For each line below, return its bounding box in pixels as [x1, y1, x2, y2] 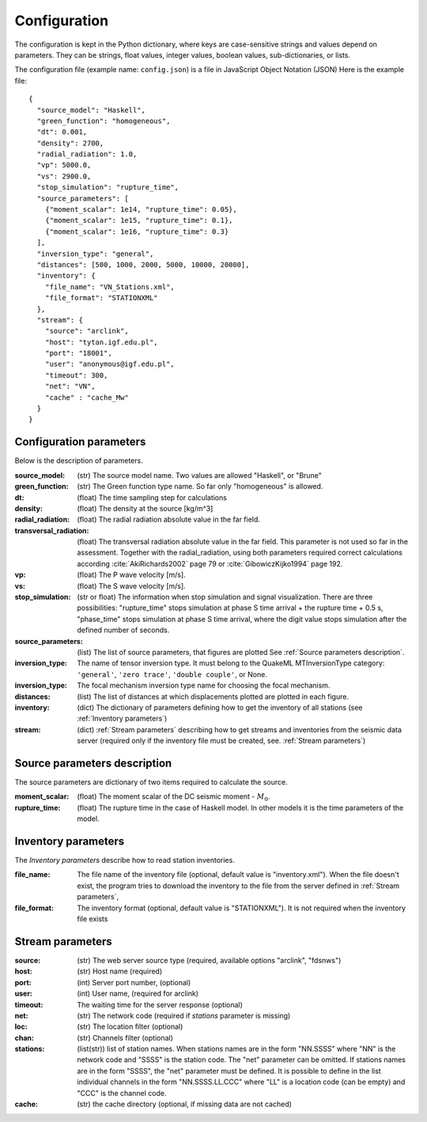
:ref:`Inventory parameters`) [77, 713, 168, 723]
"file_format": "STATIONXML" [44, 293, 158, 303]
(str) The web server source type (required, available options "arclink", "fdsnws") [77, 955, 342, 965]
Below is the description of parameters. [14, 456, 143, 465]
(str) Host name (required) [77, 966, 163, 976]
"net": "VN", [44, 382, 96, 391]
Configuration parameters [14, 435, 146, 449]
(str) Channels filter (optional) [77, 1033, 174, 1042]
